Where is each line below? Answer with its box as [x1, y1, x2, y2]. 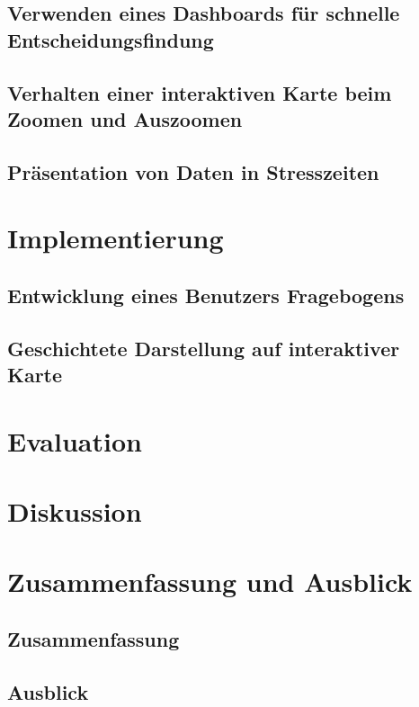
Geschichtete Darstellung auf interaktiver [7, 334, 400, 362]
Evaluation [7, 422, 142, 459]
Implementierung [7, 219, 224, 256]
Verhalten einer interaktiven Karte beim [7, 78, 392, 106]
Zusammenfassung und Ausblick [7, 563, 413, 600]
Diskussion [7, 493, 142, 530]
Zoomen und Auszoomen [7, 104, 243, 132]
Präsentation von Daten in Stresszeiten [7, 157, 379, 185]
